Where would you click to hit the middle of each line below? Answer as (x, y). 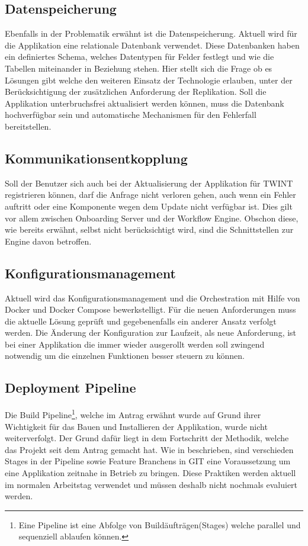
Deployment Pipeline (70, 388)
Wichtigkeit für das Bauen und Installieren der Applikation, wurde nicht (136, 426)
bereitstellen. (28, 126)
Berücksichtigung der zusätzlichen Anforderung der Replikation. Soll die (136, 91)
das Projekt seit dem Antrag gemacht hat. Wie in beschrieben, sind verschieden (149, 449)
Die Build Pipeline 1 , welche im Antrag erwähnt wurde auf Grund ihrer (133, 414)
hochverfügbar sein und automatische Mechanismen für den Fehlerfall (131, 115)
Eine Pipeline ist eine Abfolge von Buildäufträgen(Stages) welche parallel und (160, 524)
